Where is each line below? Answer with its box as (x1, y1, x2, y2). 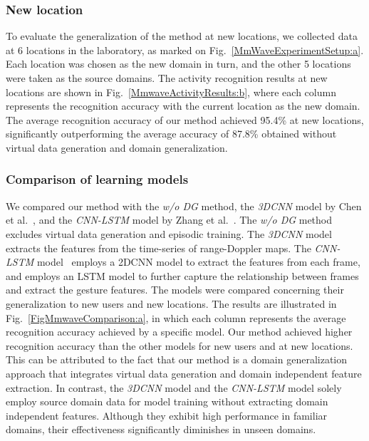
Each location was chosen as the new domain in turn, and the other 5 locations (6, 56, 351, 71)
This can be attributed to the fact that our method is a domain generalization (6, 352, 348, 367)
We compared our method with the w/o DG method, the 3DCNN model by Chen (6, 198, 362, 213)
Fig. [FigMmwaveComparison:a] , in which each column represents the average (6, 310, 346, 325)
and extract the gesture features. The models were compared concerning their (6, 282, 344, 297)
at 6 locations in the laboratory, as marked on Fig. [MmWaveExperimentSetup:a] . (6, 42, 364, 57)
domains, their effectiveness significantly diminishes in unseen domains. (6, 422, 316, 437)
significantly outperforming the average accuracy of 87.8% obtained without (6, 126, 337, 141)
